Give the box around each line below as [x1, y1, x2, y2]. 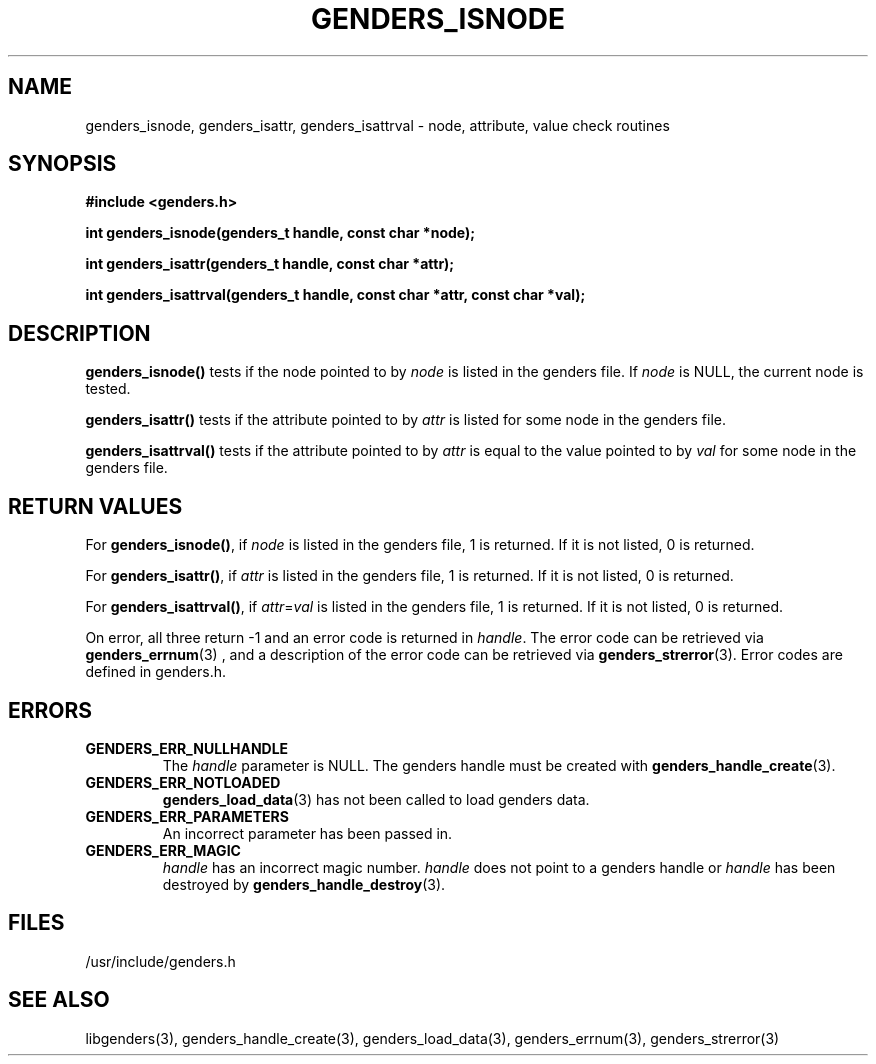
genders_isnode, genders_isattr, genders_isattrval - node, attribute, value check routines [85, 116, 670, 134]
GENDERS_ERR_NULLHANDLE [85, 739, 289, 757]
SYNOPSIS [8, 151, 117, 177]
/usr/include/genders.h [85, 952, 236, 970]
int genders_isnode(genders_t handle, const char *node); [85, 224, 476, 242]
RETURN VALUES [8, 493, 183, 519]
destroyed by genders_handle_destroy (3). [162, 875, 446, 893]
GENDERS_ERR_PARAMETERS [85, 807, 289, 825]
